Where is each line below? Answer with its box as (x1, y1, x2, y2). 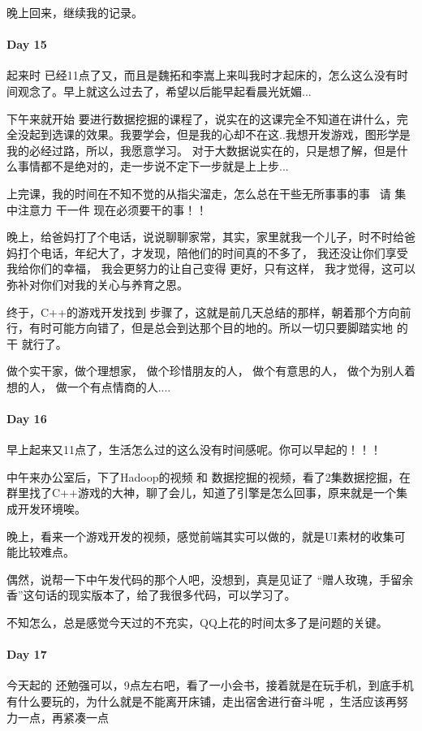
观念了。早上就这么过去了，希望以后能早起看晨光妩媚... (17, 82, 312, 99)
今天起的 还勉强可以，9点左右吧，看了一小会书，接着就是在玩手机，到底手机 (6, 677, 414, 694)
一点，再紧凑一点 (17, 708, 109, 725)
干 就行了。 (6, 335, 67, 352)
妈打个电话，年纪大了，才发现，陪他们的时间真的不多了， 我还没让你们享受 (6, 244, 408, 261)
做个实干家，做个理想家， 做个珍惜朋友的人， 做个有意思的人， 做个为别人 (6, 362, 404, 379)
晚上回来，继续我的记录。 (6, 4, 143, 20)
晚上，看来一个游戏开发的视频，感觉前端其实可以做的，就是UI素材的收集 (6, 527, 394, 544)
